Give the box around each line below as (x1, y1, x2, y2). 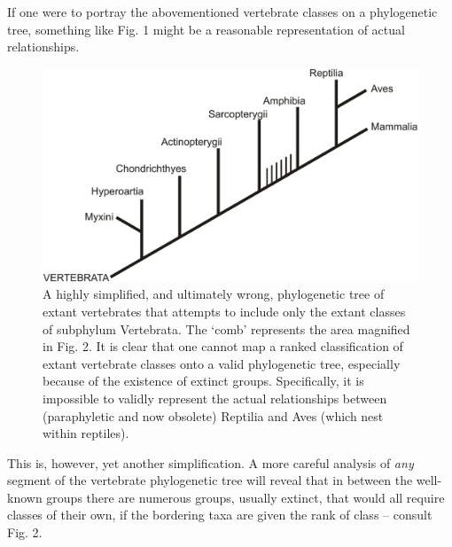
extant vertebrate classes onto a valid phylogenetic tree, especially (43, 354, 401, 372)
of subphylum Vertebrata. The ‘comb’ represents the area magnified (43, 319, 410, 338)
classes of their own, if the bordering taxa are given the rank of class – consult (7, 505, 433, 524)
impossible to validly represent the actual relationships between (43, 388, 387, 407)
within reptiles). (43, 424, 129, 442)
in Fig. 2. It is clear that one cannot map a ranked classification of (43, 337, 403, 356)
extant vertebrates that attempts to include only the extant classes (43, 301, 406, 320)
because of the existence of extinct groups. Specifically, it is (43, 371, 364, 390)
